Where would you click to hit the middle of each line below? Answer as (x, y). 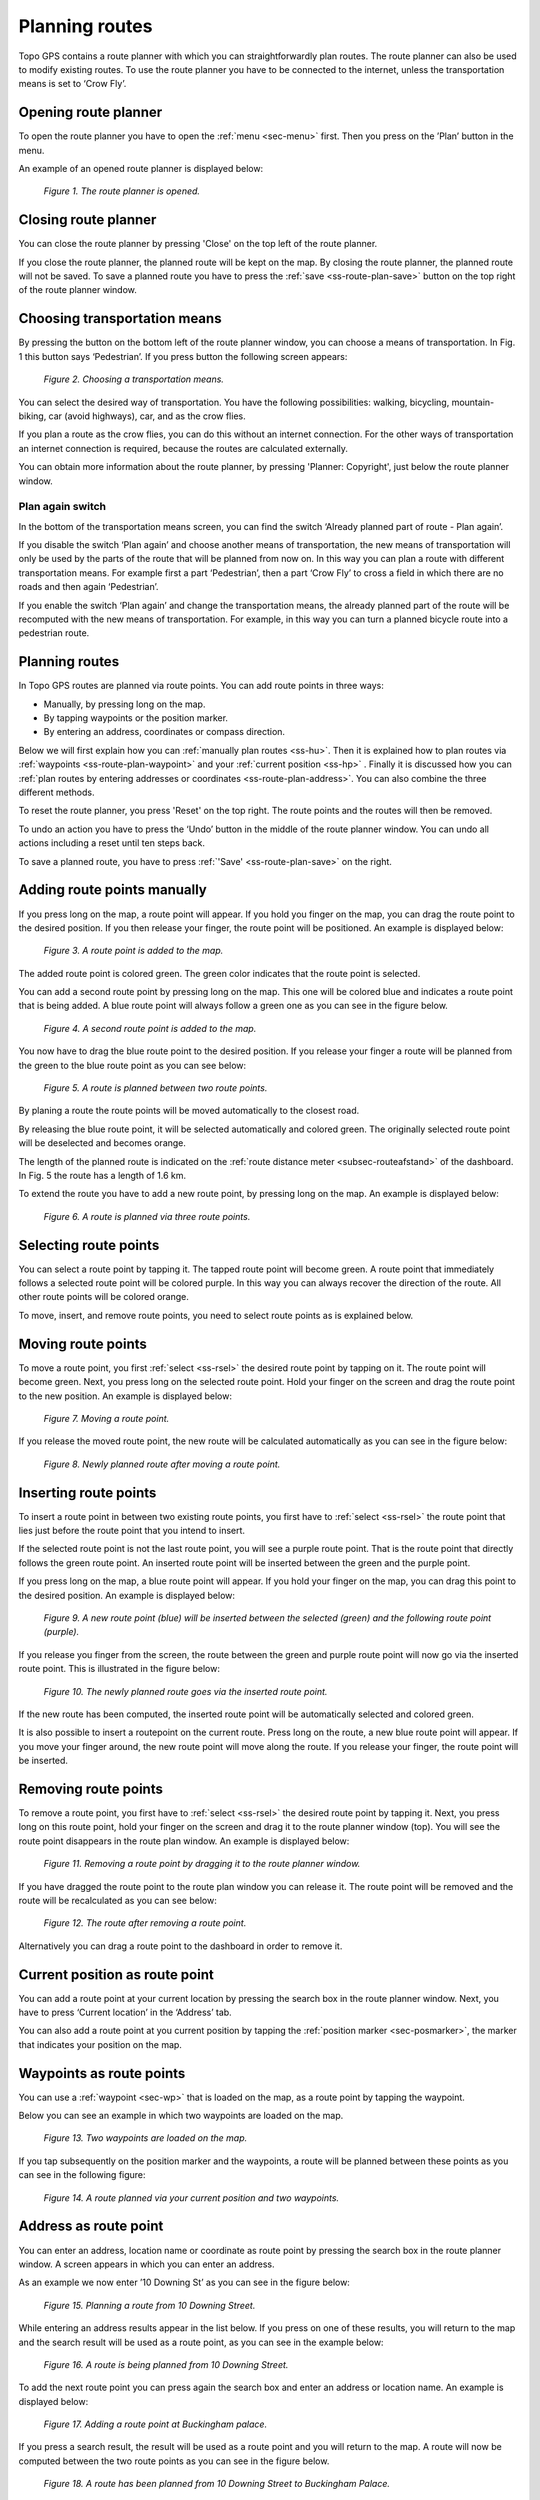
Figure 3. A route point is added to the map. (133, 951)
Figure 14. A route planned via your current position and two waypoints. (191, 2197)
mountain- (473, 402)
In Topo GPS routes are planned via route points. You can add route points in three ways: (201, 686)
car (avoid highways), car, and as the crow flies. (147, 416)
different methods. (56, 792)
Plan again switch (62, 507)
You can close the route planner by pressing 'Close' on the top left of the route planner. (198, 244)
